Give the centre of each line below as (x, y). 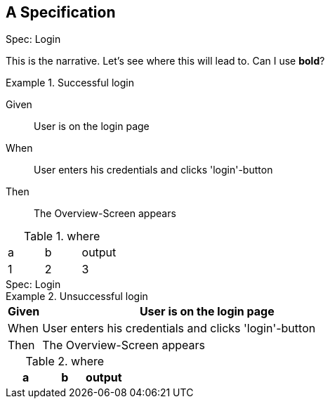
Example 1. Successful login (70, 83)
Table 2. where (65, 361)
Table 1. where (62, 236)
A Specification (61, 12)
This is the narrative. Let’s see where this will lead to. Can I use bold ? (165, 61)
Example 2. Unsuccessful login (77, 297)
